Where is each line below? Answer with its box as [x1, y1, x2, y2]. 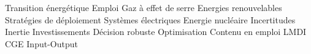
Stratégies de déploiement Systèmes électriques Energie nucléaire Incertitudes [5, 13, 296, 26]
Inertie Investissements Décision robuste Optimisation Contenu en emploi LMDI [5, 25, 307, 38]
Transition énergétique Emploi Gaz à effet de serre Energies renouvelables [5, 1, 282, 13]
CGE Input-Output [5, 37, 78, 50]
